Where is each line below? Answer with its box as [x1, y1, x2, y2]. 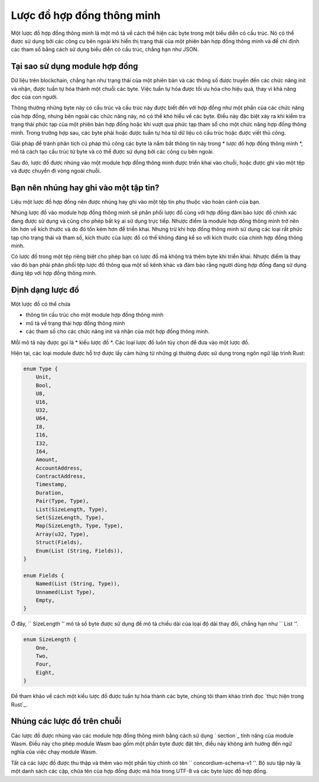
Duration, [35, 489, 64, 496]
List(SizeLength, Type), [35, 506, 108, 513]
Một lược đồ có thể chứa [11, 301, 71, 308]
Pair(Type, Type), [35, 498, 89, 504]
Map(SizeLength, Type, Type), [35, 523, 123, 529]
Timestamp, [35, 481, 67, 488]
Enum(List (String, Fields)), [35, 547, 123, 554]
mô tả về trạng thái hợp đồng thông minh [25, 320, 125, 327]
